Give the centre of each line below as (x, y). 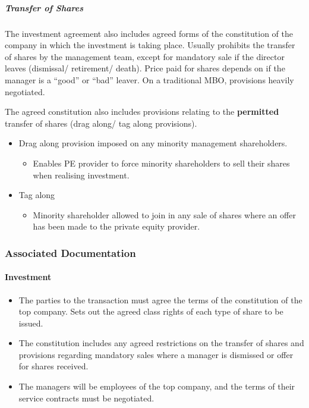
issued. (31, 323)
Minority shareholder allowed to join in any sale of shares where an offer (164, 214)
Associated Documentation (70, 252)
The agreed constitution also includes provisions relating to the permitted (142, 112)
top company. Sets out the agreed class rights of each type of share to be (151, 311)
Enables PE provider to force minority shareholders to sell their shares (161, 163)
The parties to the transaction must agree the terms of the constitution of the (160, 299)
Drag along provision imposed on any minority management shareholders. (153, 143)
